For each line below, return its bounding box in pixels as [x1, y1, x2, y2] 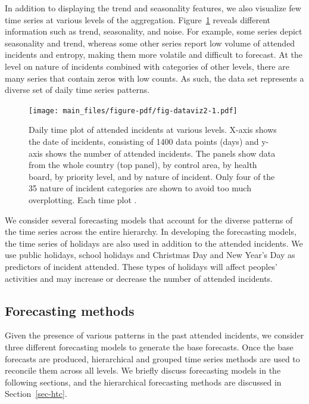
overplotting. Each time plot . [29, 193, 137, 206]
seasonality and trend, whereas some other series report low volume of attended [5, 36, 295, 49]
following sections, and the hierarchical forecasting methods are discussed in [5, 375, 282, 388]
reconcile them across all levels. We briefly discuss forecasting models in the [5, 364, 281, 377]
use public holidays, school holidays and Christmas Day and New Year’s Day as [5, 248, 295, 261]
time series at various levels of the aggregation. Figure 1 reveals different [5, 13, 271, 26]
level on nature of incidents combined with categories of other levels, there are [5, 60, 289, 72]
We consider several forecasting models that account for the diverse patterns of [5, 213, 293, 226]
